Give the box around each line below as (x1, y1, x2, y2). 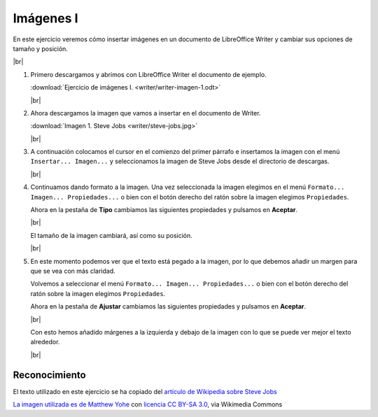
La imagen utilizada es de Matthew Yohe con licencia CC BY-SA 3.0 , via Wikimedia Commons (13, 400, 283, 409)
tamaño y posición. (13, 44, 68, 52)
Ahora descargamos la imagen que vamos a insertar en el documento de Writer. (30, 108, 261, 117)
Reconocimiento (13, 369, 87, 381)
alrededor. (30, 338, 60, 346)
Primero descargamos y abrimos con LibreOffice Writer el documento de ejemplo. (30, 70, 267, 78)
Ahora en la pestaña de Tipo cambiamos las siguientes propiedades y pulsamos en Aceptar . (30, 206, 297, 214)
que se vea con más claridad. (30, 267, 115, 275)
